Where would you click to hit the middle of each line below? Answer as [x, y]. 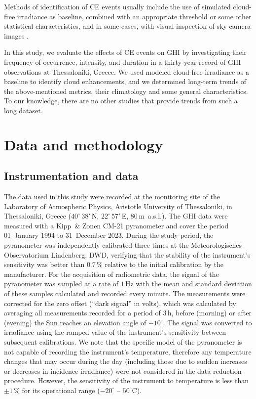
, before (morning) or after [211, 313]
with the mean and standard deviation [194, 284]
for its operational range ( [61, 390]
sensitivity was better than [44, 264]
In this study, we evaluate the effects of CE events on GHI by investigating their [125, 52]
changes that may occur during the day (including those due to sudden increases [126, 361]
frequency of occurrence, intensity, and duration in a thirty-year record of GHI [123, 62]
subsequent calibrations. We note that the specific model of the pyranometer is [123, 342]
